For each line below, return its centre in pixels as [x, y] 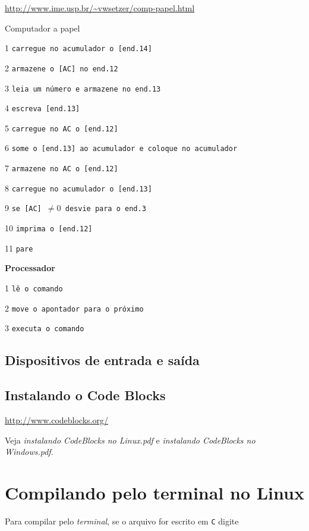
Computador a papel [42, 28]
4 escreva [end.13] [42, 108]
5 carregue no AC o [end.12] [62, 128]
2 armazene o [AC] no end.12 [62, 67]
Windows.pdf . [29, 452]
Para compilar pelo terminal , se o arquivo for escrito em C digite [122, 521]
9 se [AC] [23, 208]
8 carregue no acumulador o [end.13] [78, 188]
